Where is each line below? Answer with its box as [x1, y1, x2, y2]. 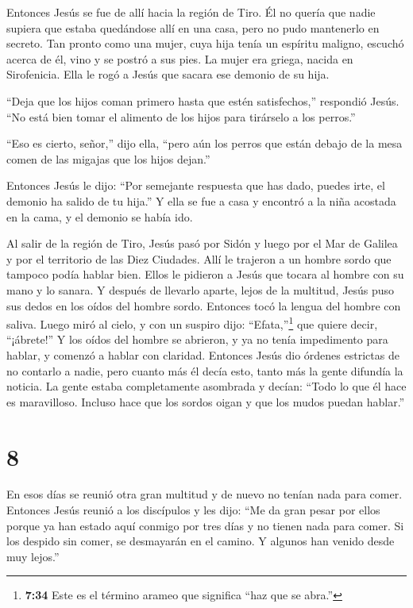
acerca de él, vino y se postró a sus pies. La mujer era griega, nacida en [6, 50, 353, 67]
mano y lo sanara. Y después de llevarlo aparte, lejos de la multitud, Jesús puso [6, 281, 395, 298]
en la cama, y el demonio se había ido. [6, 208, 193, 225]
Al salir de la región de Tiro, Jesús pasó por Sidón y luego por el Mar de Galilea [6, 235, 398, 252]
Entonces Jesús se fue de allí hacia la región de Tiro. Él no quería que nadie [6, 4, 376, 20]
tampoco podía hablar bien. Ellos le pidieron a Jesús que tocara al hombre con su [6, 266, 404, 283]
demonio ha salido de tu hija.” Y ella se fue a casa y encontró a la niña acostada [6, 192, 396, 209]
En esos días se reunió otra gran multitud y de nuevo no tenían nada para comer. [6, 486, 403, 502]
